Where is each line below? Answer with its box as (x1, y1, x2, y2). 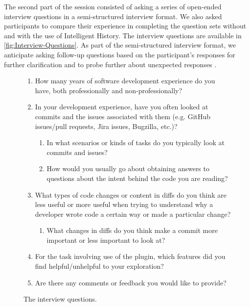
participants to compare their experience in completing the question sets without (4, 21, 247, 31)
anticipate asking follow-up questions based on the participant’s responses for (4, 49, 235, 59)
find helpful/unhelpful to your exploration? (35, 261, 164, 271)
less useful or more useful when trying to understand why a (35, 199, 213, 209)
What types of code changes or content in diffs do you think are (35, 189, 227, 200)
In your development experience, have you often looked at (35, 102, 208, 112)
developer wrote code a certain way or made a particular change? (35, 208, 231, 219)
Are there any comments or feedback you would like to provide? (35, 277, 227, 287)
